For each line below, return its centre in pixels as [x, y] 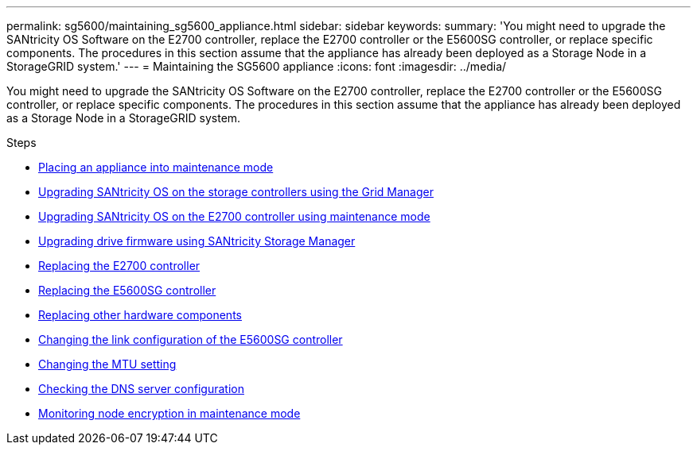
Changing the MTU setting [107, 364]
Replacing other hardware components [140, 315]
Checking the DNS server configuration [141, 389]
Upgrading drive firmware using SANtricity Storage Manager [197, 241]
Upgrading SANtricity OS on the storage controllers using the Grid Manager [236, 192]
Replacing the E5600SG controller [127, 290]
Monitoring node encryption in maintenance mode [169, 413]
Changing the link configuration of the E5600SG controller [191, 339]
